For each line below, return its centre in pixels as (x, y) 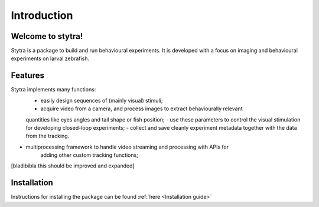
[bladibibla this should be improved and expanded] (73, 166)
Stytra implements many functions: (53, 90)
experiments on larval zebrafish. (50, 58)
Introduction (42, 15)
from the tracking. (48, 136)
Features (27, 76)
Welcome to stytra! (47, 36)
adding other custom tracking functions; (89, 155)
